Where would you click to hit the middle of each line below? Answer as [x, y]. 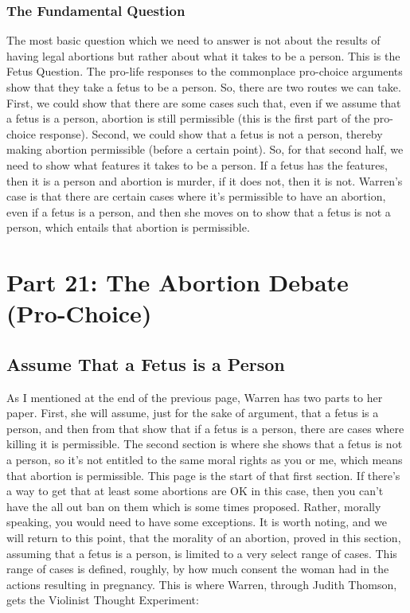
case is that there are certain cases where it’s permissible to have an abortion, [196, 196]
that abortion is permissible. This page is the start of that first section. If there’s [203, 475]
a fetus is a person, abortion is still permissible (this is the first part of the [188, 118]
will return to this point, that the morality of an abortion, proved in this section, [204, 538]
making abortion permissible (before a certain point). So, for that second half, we [205, 149]
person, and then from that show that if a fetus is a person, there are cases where [205, 428]
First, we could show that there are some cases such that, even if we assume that [204, 102]
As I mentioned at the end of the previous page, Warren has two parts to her [195, 397]
